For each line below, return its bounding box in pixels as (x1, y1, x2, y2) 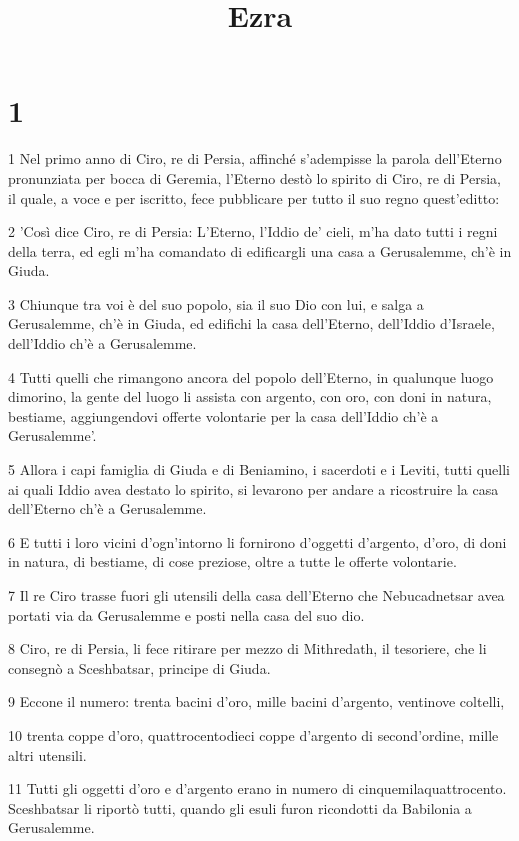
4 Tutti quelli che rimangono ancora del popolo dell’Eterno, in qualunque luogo (8, 366, 494, 387)
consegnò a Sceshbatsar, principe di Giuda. (8, 657, 271, 678)
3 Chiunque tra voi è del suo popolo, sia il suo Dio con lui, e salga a (8, 293, 424, 314)
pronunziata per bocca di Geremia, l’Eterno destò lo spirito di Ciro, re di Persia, (8, 167, 502, 188)
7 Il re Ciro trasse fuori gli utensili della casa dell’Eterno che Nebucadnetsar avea (8, 585, 505, 605)
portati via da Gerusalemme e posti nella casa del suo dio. (8, 604, 365, 625)
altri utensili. (8, 744, 87, 765)
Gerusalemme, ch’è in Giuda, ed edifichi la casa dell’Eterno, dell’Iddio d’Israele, (8, 313, 495, 334)
